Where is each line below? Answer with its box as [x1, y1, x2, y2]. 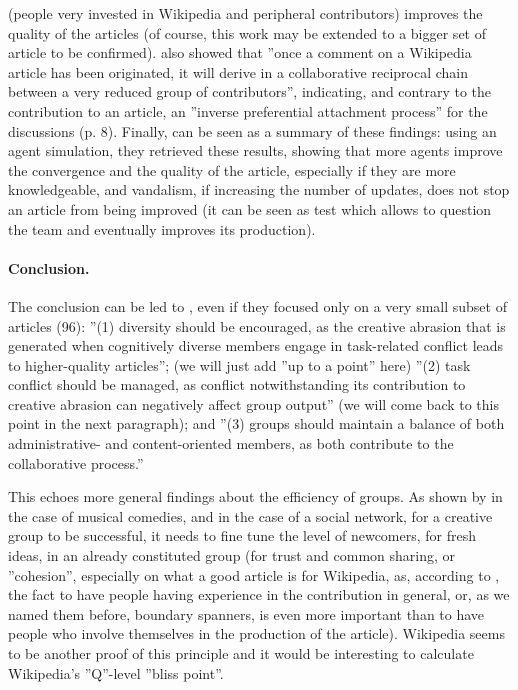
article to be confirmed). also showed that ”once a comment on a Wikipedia [8, 42, 472, 63]
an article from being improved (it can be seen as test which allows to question [8, 198, 492, 219]
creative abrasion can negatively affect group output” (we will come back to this [8, 393, 500, 414]
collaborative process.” [8, 452, 144, 473]
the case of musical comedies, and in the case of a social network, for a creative [8, 505, 493, 526]
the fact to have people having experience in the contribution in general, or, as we [8, 584, 510, 605]
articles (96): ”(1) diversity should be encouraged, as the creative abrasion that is [8, 315, 506, 336]
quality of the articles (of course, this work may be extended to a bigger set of [8, 22, 486, 43]
